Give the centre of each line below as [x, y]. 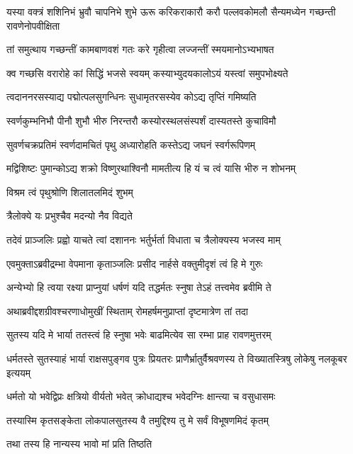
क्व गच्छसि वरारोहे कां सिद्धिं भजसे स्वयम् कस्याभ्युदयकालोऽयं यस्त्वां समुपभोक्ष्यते [147, 73]
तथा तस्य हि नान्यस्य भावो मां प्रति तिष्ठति [79, 444]
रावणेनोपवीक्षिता [33, 25]
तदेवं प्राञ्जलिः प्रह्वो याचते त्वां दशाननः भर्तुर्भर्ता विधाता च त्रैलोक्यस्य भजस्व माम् [144, 239]
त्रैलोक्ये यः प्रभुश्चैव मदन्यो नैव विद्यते [69, 216]
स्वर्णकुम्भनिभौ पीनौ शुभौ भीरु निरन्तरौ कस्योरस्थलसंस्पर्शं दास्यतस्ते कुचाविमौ [141, 120]
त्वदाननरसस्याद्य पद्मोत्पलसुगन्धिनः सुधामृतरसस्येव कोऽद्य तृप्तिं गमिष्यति [131, 97]
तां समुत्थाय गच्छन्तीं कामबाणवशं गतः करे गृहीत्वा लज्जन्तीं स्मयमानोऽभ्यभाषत [140, 49]
